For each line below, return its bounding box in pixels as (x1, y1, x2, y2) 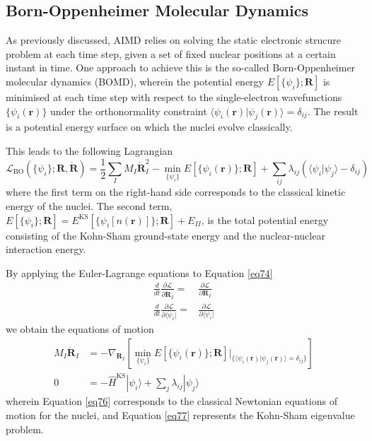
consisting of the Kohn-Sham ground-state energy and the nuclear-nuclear (6, 228, 325, 242)
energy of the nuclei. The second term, (6, 198, 173, 213)
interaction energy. (6, 242, 86, 257)
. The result (307, 103, 359, 118)
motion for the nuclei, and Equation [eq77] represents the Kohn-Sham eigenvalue (6, 408, 355, 423)
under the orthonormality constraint (50, 103, 207, 118)
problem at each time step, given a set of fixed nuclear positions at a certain (6, 46, 336, 61)
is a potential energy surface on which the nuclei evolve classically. (6, 119, 293, 134)
